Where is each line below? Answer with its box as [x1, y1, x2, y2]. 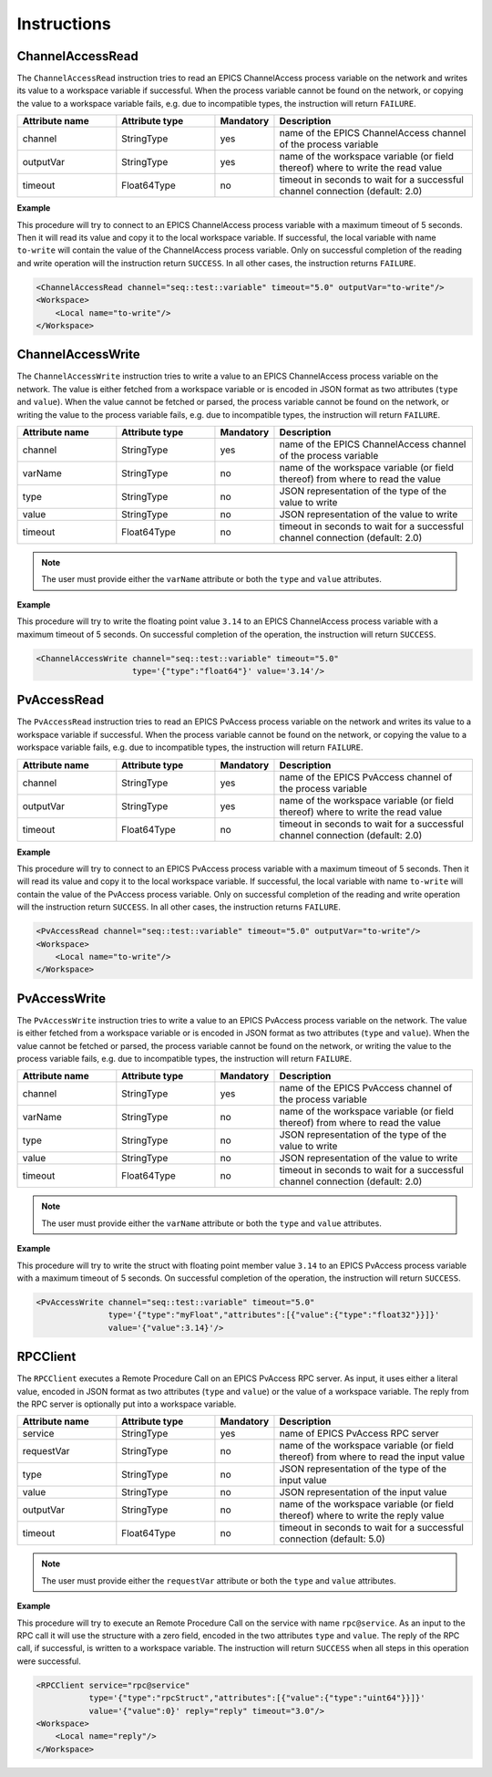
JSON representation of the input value [279, 1486, 447, 1499]
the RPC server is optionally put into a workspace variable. [16, 1398, 237, 1409]
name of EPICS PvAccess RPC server [279, 1428, 439, 1440]
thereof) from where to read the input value [279, 1450, 466, 1463]
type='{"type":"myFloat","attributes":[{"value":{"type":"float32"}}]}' [108, 1310, 440, 1320]
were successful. [16, 1656, 81, 1667]
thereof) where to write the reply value [279, 1510, 445, 1522]
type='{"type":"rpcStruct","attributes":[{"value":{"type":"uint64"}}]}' [88, 1693, 425, 1703]
